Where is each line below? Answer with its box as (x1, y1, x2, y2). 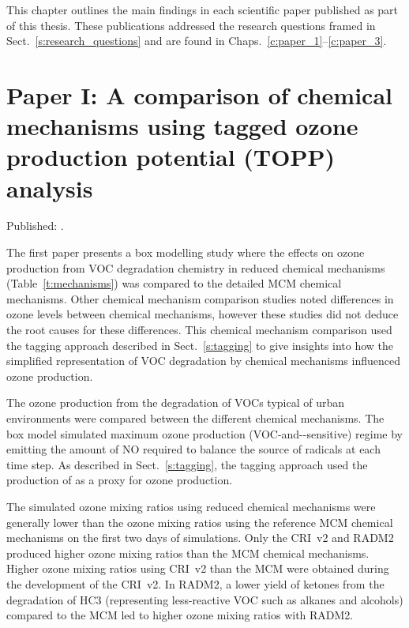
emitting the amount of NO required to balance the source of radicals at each (6, 441, 381, 457)
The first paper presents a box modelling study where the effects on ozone (6, 244, 365, 261)
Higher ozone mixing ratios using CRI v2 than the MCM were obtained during (6, 560, 389, 577)
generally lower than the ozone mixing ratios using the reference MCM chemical (6, 513, 393, 530)
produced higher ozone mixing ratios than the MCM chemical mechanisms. (6, 544, 370, 561)
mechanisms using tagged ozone (6, 110, 358, 142)
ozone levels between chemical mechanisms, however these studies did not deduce (6, 306, 399, 322)
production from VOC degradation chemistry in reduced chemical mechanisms (6, 259, 385, 276)
